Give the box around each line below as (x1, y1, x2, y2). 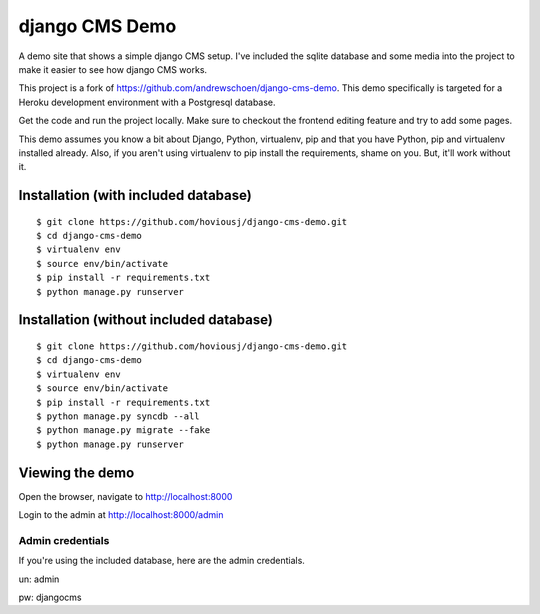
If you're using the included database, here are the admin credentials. (18, 555, 305, 567)
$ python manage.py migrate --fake (36, 425, 211, 436)
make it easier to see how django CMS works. (18, 63, 208, 75)
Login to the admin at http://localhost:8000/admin (18, 509, 224, 521)
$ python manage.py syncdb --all (36, 411, 200, 422)
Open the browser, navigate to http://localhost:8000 (18, 490, 233, 502)
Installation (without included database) (18, 311, 274, 329)
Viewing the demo (18, 464, 135, 481)
